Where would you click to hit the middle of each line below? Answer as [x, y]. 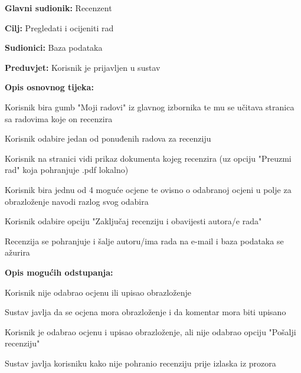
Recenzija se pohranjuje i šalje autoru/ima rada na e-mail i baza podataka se [144, 241]
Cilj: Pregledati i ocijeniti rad [59, 27]
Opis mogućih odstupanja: [59, 272]
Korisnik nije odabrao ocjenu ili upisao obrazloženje [98, 292]
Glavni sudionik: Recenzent [58, 8]
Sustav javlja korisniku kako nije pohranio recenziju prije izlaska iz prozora [140, 363]
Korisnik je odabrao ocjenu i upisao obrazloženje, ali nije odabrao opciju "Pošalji [150, 331]
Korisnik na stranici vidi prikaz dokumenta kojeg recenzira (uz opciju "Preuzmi [148, 158]
